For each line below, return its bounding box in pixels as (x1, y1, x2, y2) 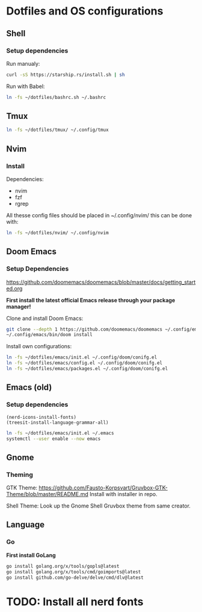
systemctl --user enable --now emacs (6, 436, 101, 442)
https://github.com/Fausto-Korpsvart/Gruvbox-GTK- (38, 484, 168, 491)
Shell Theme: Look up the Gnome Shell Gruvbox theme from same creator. (6, 502, 191, 509)
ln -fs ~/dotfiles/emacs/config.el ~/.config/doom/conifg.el (6, 360, 163, 366)
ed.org (6, 285, 23, 292)
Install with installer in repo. (89, 491, 158, 498)
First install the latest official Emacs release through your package (6, 296, 176, 304)
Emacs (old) (6, 382, 52, 393)
